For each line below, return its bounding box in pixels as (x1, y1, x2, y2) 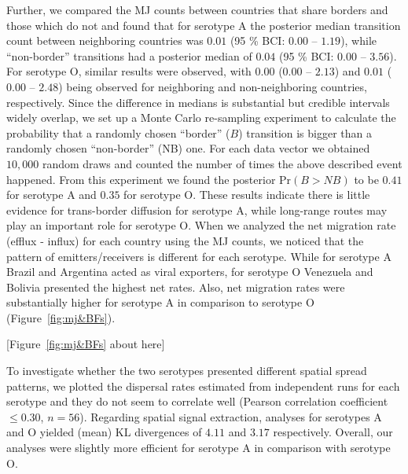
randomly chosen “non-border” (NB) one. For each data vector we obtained (6, 140, 370, 156)
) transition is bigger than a (238, 124, 373, 141)
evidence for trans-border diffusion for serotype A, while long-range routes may (6, 201, 388, 218)
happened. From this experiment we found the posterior (6, 171, 276, 187)
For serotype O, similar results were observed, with (6, 63, 252, 79)
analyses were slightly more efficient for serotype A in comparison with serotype (6, 439, 391, 456)
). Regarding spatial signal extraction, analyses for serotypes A (79, 408, 382, 424)
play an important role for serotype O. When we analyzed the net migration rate (6, 217, 396, 233)
